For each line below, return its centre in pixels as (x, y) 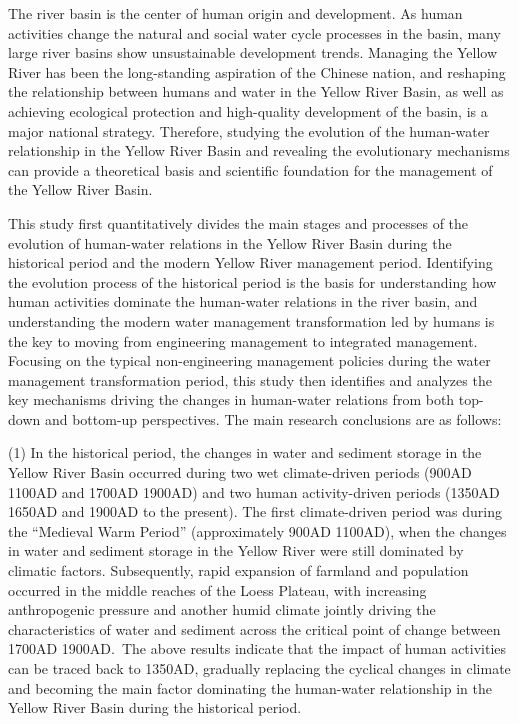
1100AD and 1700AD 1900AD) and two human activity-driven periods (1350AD (254, 491)
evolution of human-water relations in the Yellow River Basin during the (230, 242)
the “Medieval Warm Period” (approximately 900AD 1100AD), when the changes (257, 530)
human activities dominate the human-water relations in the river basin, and (243, 301)
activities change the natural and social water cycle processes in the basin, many (254, 32)
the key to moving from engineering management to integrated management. (243, 340)
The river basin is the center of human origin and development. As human (235, 13)
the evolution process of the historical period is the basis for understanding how (252, 281)
